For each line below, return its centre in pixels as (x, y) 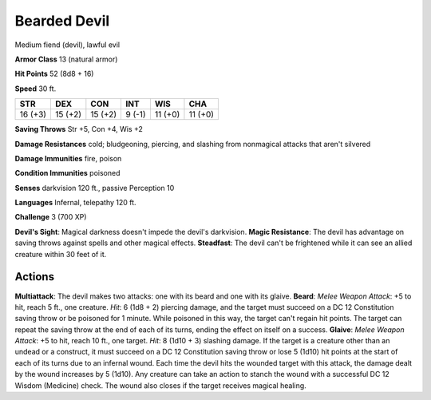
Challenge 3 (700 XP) (51, 217)
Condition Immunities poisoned (67, 173)
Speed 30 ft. (36, 89)
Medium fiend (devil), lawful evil (67, 45)
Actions (35, 277)
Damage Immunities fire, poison (68, 158)
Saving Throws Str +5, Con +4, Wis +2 (79, 129)
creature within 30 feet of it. (61, 254)
